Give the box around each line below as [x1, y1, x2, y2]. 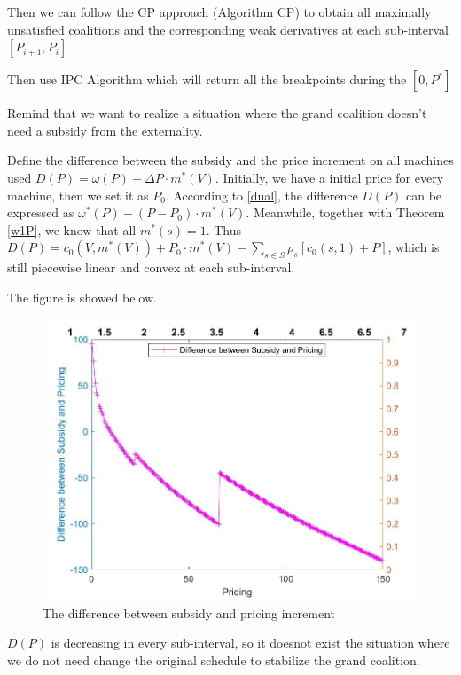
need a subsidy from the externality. [7, 121, 203, 139]
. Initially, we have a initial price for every [215, 168, 444, 186]
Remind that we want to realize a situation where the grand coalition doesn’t [7, 104, 427, 122]
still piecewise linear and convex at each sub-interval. [7, 258, 295, 277]
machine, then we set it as [7, 185, 149, 204]
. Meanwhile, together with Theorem [246, 203, 445, 222]
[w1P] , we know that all [7, 220, 137, 239]
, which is [387, 238, 440, 256]
